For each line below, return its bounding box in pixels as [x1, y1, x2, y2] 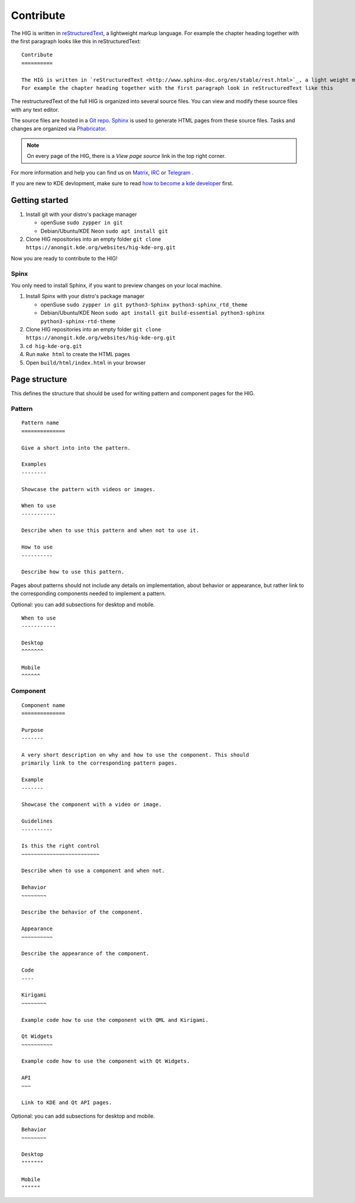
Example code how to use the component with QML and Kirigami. [21, 1017, 209, 1023]
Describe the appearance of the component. [21, 950, 150, 957]
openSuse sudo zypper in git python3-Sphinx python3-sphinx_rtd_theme [40, 301, 248, 308]
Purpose [21, 727, 44, 733]
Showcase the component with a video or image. [21, 801, 162, 808]
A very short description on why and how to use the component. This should [21, 752, 250, 759]
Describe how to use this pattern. [21, 569, 125, 575]
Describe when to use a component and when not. [21, 867, 165, 874]
